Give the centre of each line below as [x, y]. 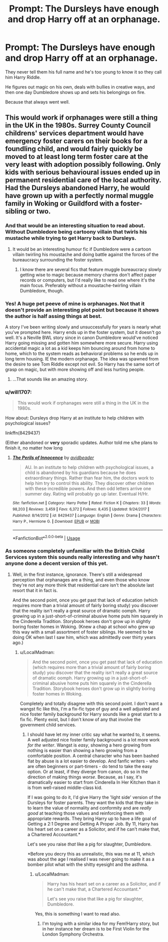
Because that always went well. [37, 102]
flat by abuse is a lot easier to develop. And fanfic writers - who [93, 761]
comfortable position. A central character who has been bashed [93, 755]
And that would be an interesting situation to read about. [75, 225]
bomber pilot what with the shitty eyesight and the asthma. [88, 864]
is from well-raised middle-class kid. [65, 787]
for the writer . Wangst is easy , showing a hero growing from [89, 745]
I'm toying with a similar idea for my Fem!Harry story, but [100, 923]
